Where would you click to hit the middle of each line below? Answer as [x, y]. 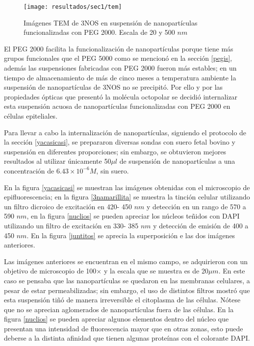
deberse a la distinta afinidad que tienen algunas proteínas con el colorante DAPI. [127, 338]
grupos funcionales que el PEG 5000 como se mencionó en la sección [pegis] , [118, 58]
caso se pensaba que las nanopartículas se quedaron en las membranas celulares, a [127, 280]
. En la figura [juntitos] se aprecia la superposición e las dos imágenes [131, 235]
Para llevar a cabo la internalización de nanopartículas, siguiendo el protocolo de [125, 132]
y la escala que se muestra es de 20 [156, 271]
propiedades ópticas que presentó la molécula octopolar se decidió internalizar [121, 96]
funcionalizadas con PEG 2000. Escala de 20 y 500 [99, 32]
